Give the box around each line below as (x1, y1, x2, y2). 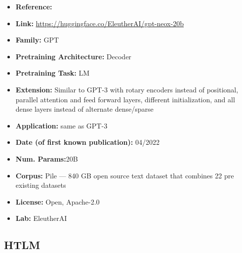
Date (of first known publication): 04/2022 (15, 137, 160, 147)
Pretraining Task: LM (15, 68, 90, 78)
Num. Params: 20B (15, 153, 78, 164)
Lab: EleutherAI (15, 213, 67, 223)
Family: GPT (15, 35, 59, 45)
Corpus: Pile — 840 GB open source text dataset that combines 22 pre (15, 170, 234, 180)
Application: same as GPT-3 (15, 120, 108, 130)
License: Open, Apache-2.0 (15, 196, 100, 207)
